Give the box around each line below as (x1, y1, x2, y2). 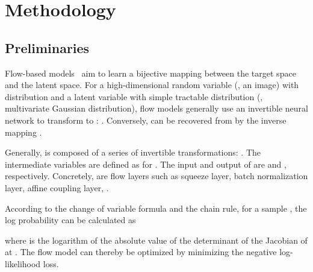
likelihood (5, 257, 41, 270)
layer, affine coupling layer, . (5, 181, 109, 194)
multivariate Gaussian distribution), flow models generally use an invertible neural (5, 102, 308, 115)
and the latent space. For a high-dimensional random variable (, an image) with (5, 78, 299, 91)
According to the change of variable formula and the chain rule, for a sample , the (5, 201, 307, 214)
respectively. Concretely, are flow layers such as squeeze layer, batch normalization (5, 169, 308, 182)
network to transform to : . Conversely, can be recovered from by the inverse (5, 113, 287, 126)
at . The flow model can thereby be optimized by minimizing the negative (5, 245, 277, 258)
